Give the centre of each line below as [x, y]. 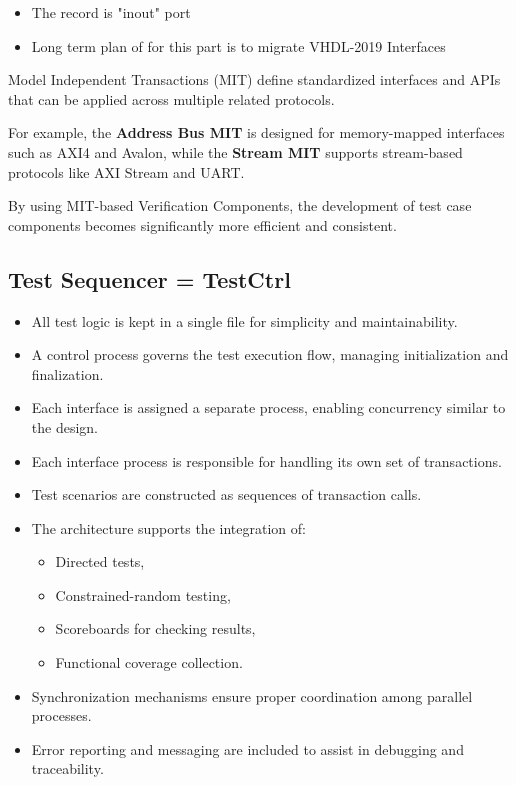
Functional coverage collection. [149, 662]
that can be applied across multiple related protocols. [171, 98]
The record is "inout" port [111, 12]
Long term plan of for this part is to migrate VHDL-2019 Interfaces [238, 45]
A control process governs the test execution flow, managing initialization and [270, 354]
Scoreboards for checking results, [155, 628]
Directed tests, [100, 561]
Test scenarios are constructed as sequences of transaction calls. [226, 494]
